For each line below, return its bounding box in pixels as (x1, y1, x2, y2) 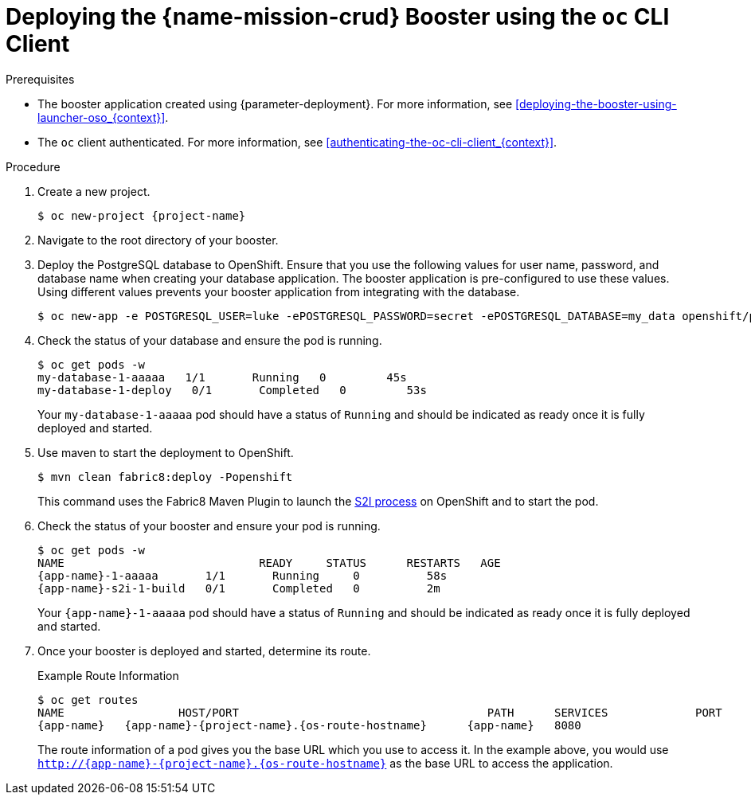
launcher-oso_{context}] (37, 110, 166, 124)
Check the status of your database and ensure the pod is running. (37, 333, 382, 347)
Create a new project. (37, 184, 151, 198)
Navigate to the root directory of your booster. (37, 232, 279, 247)
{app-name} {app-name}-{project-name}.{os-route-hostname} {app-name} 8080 (37, 718, 581, 732)
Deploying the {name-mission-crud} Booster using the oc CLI (6, 3, 670, 30)
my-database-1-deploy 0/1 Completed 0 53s (37, 383, 427, 397)
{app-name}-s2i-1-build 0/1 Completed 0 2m (37, 581, 440, 595)
